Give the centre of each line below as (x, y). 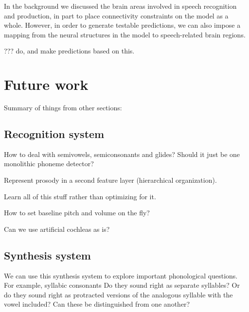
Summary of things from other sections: (63, 108)
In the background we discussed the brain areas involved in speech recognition (120, 6)
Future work (46, 84)
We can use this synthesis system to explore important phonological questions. (121, 275)
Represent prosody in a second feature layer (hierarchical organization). (110, 180)
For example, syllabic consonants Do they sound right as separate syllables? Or (122, 285)
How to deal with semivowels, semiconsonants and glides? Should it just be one (122, 154)
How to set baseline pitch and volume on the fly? (77, 213)
